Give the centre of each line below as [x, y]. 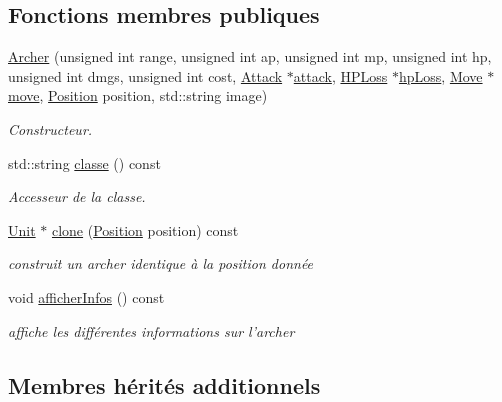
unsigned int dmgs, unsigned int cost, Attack [145, 75]
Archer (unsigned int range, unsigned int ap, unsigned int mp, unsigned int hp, [250, 56]
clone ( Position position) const [145, 229]
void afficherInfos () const [86, 296]
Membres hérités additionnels [164, 384]
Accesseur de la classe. [77, 196]
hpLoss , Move [440, 75]
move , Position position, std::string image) [138, 95]
